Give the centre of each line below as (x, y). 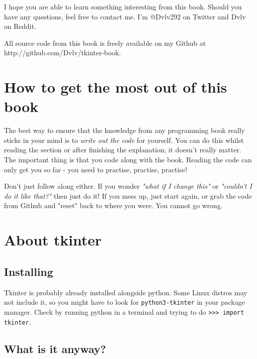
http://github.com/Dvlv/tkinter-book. (63, 53)
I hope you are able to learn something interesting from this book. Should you (123, 6)
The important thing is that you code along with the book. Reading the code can (128, 160)
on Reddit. (20, 26)
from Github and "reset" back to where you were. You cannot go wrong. (113, 205)
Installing (29, 271)
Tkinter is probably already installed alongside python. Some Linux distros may (126, 292)
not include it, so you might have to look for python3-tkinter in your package (125, 302)
